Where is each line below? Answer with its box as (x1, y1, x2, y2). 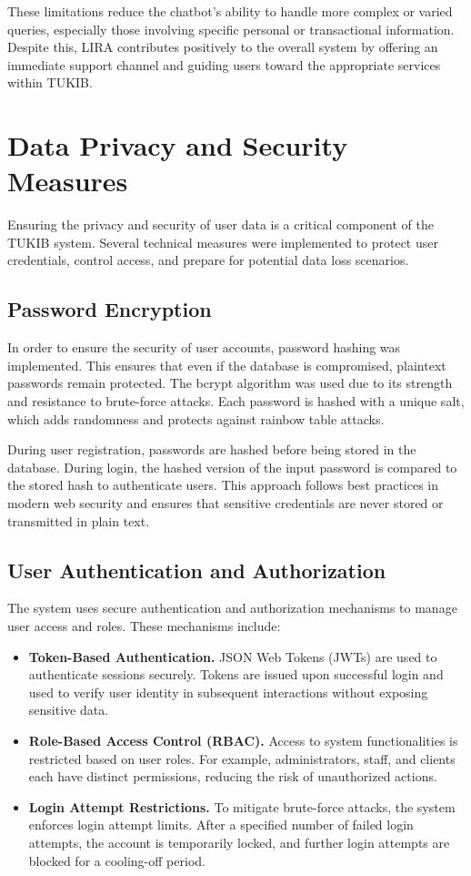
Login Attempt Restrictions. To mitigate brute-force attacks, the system (28, 797, 456, 816)
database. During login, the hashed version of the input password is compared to (7, 457, 457, 476)
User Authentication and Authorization (7, 555, 386, 584)
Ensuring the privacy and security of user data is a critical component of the (7, 215, 434, 234)
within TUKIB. (7, 73, 93, 92)
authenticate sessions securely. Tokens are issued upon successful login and (28, 665, 444, 684)
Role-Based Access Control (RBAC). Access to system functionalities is (28, 730, 458, 749)
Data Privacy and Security (7, 127, 348, 164)
